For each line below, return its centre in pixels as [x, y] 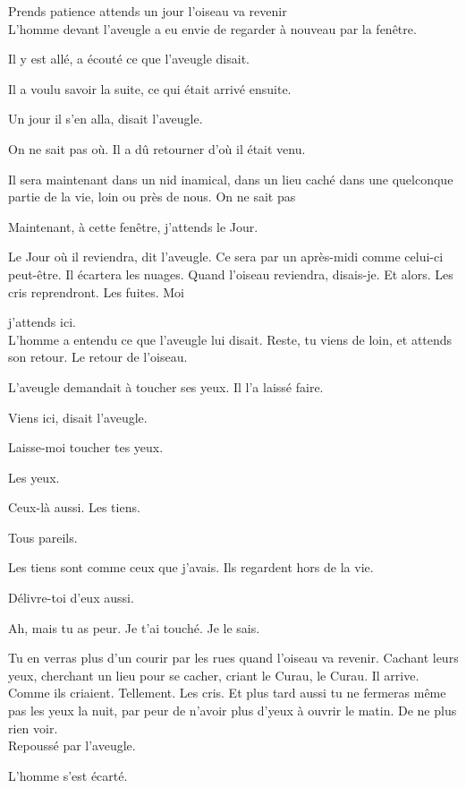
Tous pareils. [43, 537]
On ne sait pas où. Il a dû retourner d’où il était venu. [157, 148]
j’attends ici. [42, 322]
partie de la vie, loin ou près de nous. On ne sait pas [152, 197]
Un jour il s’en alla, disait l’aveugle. [106, 119]
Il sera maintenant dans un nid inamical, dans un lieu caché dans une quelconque [231, 179]
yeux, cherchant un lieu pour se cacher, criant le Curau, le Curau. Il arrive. [214, 675]
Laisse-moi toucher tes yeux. [86, 447]
